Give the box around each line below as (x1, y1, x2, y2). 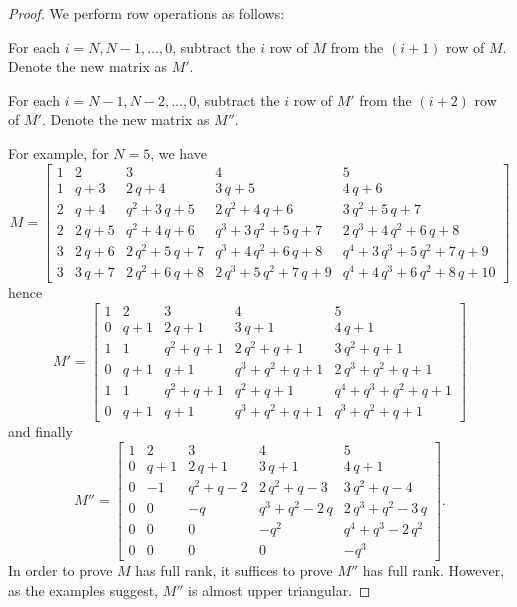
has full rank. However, (362, 560, 505, 581)
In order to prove (8, 560, 113, 581)
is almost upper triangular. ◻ (188, 579, 371, 600)
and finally (8, 421, 73, 442)
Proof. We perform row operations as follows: (8, 3, 285, 23)
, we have (150, 142, 207, 163)
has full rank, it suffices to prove (135, 560, 333, 581)
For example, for (8, 142, 109, 163)
